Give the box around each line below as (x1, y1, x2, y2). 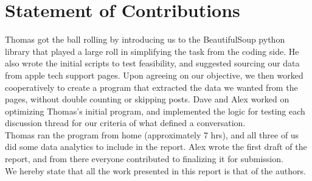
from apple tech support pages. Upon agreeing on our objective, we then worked (5, 68, 303, 81)
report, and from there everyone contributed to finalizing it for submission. (5, 152, 283, 165)
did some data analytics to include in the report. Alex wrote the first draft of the (5, 140, 307, 153)
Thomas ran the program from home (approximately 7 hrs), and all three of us (5, 128, 299, 141)
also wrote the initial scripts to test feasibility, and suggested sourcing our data (5, 57, 300, 69)
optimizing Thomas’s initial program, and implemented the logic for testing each (5, 104, 305, 117)
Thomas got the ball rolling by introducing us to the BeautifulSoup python (5, 33, 285, 46)
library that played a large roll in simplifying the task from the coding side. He (5, 44, 299, 57)
